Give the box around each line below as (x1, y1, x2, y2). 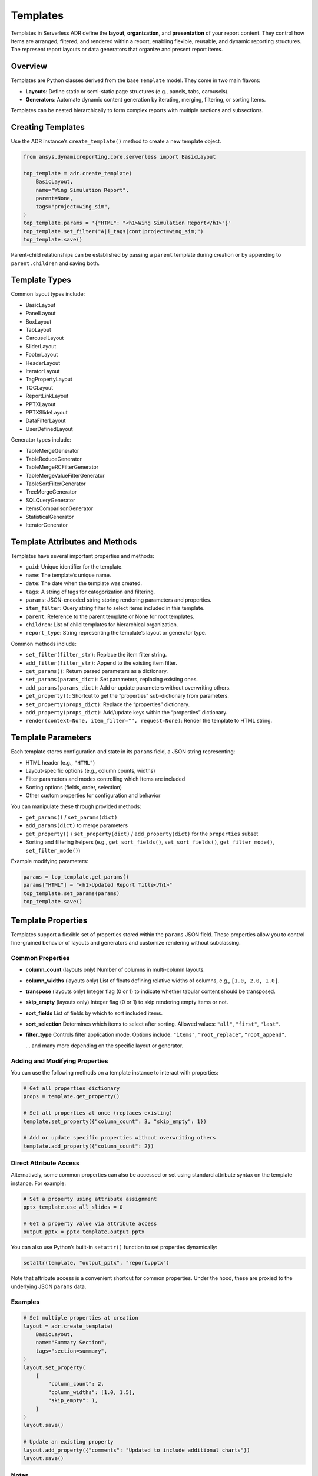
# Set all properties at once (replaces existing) (23, 1110, 173, 1116)
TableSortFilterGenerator (25, 480, 86, 487)
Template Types (11, 275, 71, 285)
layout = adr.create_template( (23, 1322, 114, 1330)
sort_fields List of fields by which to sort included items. (25, 1010, 163, 1017)
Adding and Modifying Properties (11, 1057, 108, 1065)
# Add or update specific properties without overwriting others (23, 1134, 216, 1141)
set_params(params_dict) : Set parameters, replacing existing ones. (25, 676, 198, 683)
